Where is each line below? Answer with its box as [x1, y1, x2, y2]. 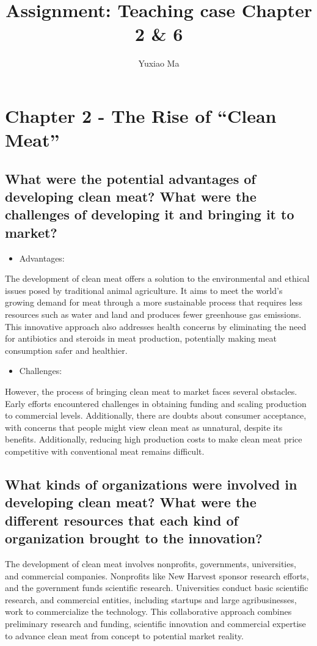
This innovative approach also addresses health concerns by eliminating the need [5, 320, 307, 332]
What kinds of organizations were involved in [5, 474, 297, 493]
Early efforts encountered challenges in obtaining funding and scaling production [5, 397, 307, 409]
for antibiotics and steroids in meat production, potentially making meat [5, 332, 277, 345]
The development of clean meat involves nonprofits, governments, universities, [5, 557, 296, 570]
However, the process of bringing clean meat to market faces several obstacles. [5, 385, 297, 397]
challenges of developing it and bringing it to [5, 205, 294, 224]
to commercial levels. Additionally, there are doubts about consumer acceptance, [5, 409, 307, 422]
